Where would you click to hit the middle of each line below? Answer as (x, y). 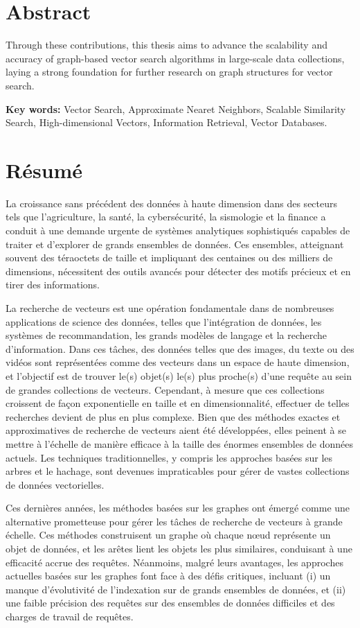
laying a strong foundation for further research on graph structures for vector (169, 72)
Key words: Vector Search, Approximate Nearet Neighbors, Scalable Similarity (176, 108)
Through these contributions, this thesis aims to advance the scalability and (166, 45)
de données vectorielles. (55, 484)
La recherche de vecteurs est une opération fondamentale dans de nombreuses (170, 307)
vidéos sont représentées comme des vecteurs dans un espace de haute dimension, (178, 362)
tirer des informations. (53, 285)
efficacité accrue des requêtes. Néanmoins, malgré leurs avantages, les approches (174, 562)
